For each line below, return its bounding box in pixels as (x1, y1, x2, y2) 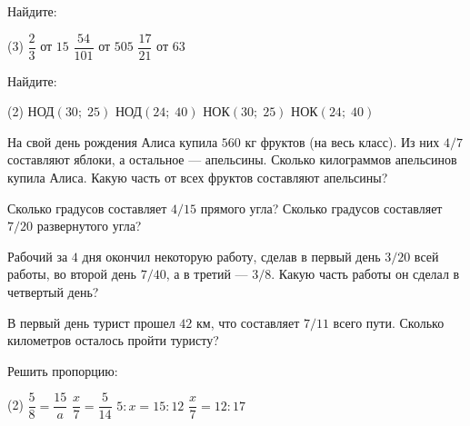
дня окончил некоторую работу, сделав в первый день (82, 246, 381, 265)
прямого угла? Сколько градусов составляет (200, 198, 443, 217)
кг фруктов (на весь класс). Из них (245, 132, 440, 151)
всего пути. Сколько (333, 312, 445, 332)
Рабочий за (7, 246, 68, 265)
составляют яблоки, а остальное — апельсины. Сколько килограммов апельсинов (7, 150, 457, 169)
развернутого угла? (36, 216, 142, 235)
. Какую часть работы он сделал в (271, 264, 460, 283)
